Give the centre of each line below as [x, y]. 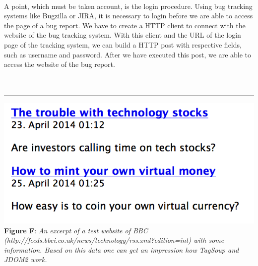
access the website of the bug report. [60, 64]
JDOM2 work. [26, 259]
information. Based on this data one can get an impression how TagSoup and [122, 249]
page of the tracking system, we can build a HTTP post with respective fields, [123, 44]
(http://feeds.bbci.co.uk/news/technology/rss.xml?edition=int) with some [114, 240]
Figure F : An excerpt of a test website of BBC [76, 230]
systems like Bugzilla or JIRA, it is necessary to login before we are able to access [129, 16]
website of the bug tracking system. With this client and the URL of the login [123, 35]
